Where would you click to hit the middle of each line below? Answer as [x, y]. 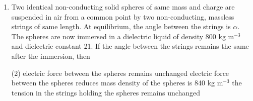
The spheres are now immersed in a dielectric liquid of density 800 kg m [123, 36]
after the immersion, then [51, 56]
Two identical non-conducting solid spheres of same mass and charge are [123, 7]
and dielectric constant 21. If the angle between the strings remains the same [130, 46]
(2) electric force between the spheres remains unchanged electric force [120, 73]
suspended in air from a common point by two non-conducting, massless [123, 16]
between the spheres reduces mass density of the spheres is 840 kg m [117, 83]
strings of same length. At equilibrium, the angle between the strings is [121, 26]
